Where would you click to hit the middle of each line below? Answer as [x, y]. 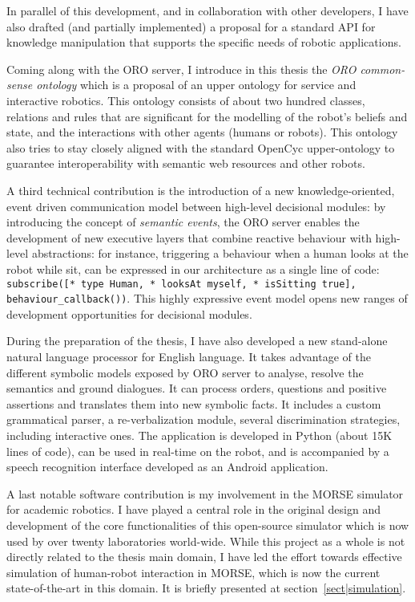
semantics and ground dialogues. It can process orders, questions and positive [197, 388]
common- [383, 69]
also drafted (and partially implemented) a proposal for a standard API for [191, 26]
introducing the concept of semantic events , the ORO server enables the [183, 222]
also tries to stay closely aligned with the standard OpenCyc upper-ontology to [201, 147]
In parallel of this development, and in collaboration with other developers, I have [207, 10]
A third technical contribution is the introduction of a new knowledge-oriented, [201, 190]
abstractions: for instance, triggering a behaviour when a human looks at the [220, 253]
